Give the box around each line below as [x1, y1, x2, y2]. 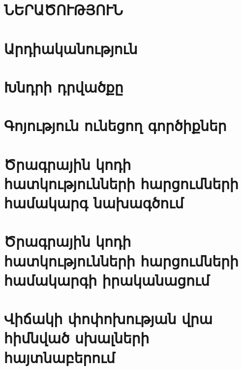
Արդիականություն [4, 38, 138, 58]
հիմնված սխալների [4, 328, 150, 348]
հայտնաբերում [4, 347, 115, 367]
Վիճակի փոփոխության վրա [4, 308, 213, 329]
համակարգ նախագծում [4, 193, 184, 213]
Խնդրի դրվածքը [4, 76, 123, 97]
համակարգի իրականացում [4, 269, 210, 290]
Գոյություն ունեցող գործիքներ [4, 115, 227, 135]
